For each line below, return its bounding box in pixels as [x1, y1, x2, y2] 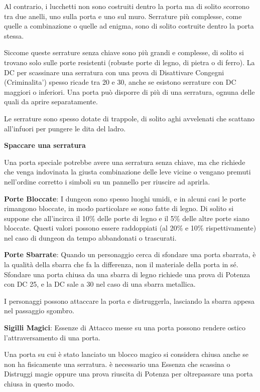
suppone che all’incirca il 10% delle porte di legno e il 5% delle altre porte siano [4, 213, 249, 223]
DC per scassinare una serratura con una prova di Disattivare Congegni [4, 67, 224, 77]
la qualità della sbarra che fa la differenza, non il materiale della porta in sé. [4, 259, 238, 270]
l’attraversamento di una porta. [4, 332, 100, 342]
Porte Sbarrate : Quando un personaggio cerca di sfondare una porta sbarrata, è [4, 249, 256, 260]
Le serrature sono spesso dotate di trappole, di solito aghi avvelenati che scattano [4, 113, 255, 123]
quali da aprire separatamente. [4, 96, 98, 107]
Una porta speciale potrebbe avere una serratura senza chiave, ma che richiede [4, 156, 245, 167]
